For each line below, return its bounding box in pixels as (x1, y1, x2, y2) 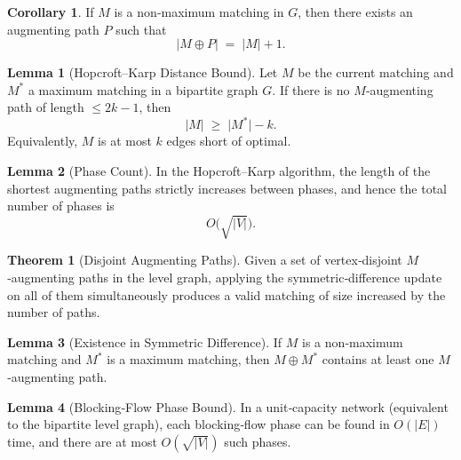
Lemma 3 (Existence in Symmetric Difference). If (7, 332, 282, 351)
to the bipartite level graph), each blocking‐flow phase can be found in (7, 415, 390, 433)
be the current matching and (298, 63, 454, 82)
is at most (98, 131, 152, 150)
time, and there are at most (7, 432, 157, 450)
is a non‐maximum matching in (114, 3, 284, 20)
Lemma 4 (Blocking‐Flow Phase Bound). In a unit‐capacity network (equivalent (7, 397, 449, 416)
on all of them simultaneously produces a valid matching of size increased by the (7, 285, 446, 304)
